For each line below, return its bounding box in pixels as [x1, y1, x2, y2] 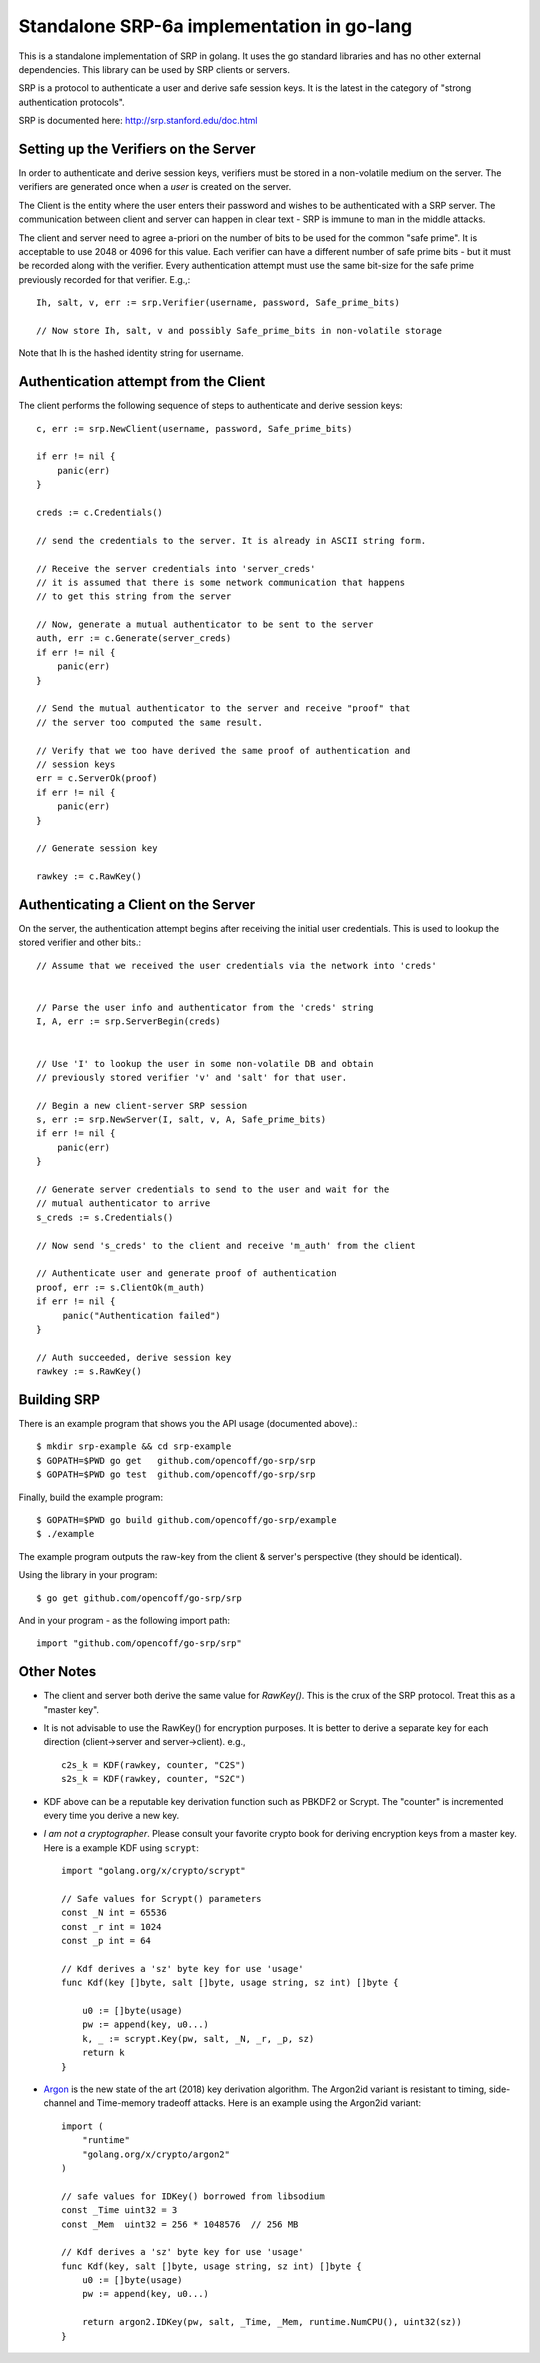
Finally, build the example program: [18, 1491, 164, 1503]
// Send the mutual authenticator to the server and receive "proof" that [36, 703, 411, 714]
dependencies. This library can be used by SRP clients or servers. [18, 63, 290, 75]
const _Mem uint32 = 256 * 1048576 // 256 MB [61, 2218, 299, 2230]
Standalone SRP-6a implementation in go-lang [18, 15, 413, 37]
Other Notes [18, 1663, 97, 1680]
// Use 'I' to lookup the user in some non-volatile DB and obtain [36, 1058, 374, 1069]
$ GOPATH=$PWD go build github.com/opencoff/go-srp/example [36, 1514, 337, 1525]
